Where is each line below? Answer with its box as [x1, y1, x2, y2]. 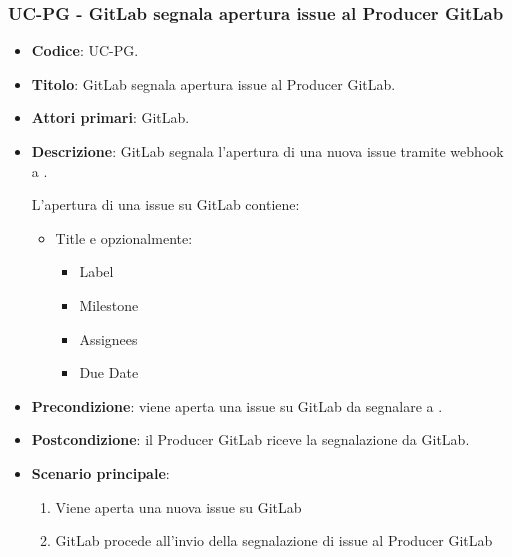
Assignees [79, 328, 138, 349]
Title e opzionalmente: [55, 227, 193, 248]
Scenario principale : [31, 462, 170, 483]
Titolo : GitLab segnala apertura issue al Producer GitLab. [31, 73, 396, 94]
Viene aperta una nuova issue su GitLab [55, 496, 302, 517]
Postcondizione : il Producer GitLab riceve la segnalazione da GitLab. [31, 429, 470, 450]
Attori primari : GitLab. [31, 107, 190, 128]
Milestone [79, 294, 139, 315]
